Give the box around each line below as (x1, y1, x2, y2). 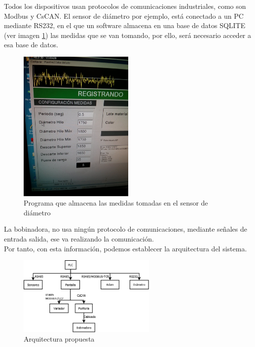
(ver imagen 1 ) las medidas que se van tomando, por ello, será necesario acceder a (4, 30, 252, 40)
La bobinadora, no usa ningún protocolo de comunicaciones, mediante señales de (4, 224, 247, 234)
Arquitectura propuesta (24, 334, 95, 344)
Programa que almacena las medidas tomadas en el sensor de (24, 198, 208, 208)
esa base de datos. (4, 39, 58, 50)
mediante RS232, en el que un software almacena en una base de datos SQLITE (4, 20, 246, 31)
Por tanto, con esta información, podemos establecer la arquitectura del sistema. (4, 243, 247, 253)
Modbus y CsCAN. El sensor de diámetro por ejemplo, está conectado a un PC (4, 10, 244, 21)
